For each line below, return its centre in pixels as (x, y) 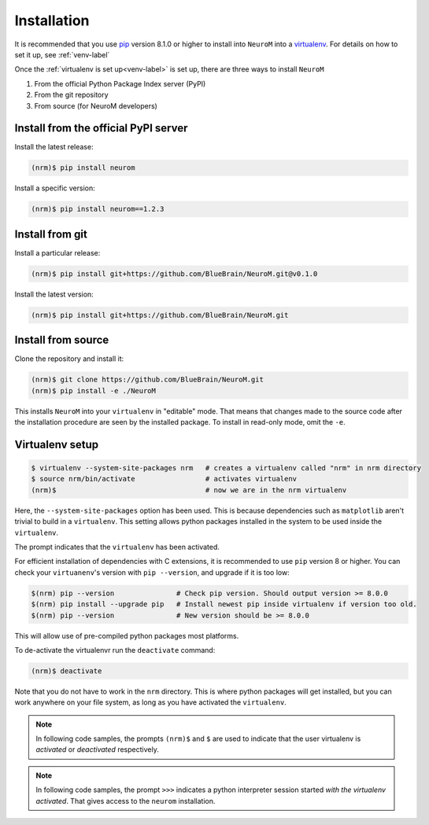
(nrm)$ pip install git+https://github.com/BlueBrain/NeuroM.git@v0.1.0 (174, 274)
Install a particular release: (57, 252)
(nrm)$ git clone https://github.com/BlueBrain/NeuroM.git (147, 380)
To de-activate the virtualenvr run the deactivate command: (115, 650)
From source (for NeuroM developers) (96, 105)
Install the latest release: (54, 147)
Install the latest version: (54, 294)
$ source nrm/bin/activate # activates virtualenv (164, 479)
